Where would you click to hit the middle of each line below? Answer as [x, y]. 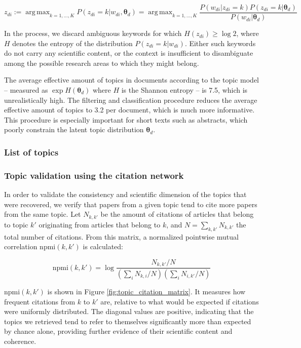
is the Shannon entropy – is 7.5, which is [184, 90]
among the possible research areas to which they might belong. [102, 63]
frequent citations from [40, 301]
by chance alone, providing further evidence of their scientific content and [118, 331]
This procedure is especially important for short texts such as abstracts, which [126, 119]
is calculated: [103, 246]
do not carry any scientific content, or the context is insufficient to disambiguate [129, 53]
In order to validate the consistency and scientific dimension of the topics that [125, 194]
